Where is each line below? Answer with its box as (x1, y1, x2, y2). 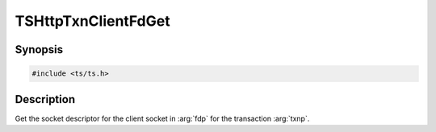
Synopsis (15, 43, 64, 56)
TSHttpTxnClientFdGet (15, 12, 170, 30)
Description (15, 93, 76, 106)
